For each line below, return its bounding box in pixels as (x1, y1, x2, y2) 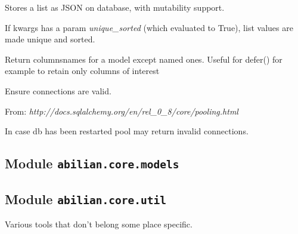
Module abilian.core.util (5, 189, 166, 208)
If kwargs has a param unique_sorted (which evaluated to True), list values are (5, 21, 293, 33)
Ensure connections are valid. (5, 84, 111, 97)
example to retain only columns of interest (5, 64, 160, 77)
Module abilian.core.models (5, 154, 179, 173)
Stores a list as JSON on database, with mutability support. (5, 1, 225, 13)
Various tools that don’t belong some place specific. (5, 217, 193, 230)
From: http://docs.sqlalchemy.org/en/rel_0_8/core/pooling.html (5, 104, 238, 117)
